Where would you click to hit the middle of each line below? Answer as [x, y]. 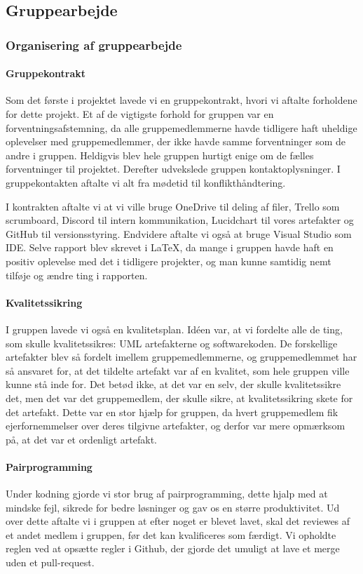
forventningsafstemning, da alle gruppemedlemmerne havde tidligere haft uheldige [181, 127]
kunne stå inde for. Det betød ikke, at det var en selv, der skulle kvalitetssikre [173, 384]
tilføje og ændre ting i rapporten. [77, 275]
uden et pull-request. [50, 562]
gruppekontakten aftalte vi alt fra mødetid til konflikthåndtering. [146, 182]
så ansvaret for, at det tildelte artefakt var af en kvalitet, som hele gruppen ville [178, 370]
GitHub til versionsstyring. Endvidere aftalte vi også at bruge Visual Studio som [179, 233]
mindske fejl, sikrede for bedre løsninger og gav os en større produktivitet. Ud [173, 507]
